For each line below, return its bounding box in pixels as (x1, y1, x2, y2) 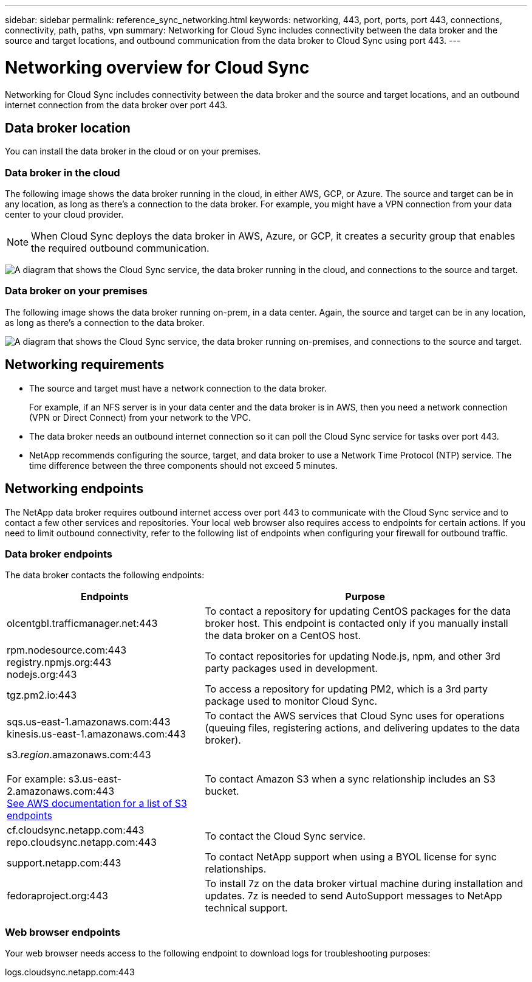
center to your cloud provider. (5, 209, 124, 220)
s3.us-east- (68, 773, 121, 786)
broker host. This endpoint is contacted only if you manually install (205, 617, 508, 630)
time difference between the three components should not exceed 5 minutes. (29, 460, 338, 471)
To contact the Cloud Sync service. (205, 830, 366, 843)
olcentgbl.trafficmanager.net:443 (7, 617, 158, 630)
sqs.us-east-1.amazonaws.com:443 (7, 716, 171, 728)
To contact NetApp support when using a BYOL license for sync (205, 851, 497, 863)
